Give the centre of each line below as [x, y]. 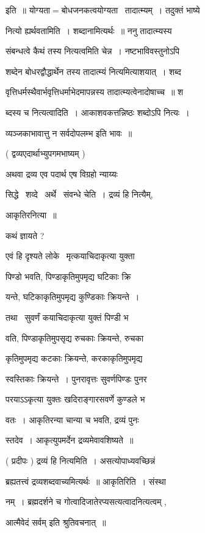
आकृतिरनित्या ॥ [31, 214]
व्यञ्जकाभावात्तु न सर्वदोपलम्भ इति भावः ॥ [69, 133]
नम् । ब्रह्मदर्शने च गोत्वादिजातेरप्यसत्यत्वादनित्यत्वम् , [86, 502]
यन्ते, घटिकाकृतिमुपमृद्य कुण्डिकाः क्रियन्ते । [73, 297]
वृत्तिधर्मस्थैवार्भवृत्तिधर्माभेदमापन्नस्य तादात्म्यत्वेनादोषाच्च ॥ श [95, 92]
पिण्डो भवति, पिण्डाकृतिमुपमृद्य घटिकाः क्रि [68, 276]
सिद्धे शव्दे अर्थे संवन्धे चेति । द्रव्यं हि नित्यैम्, [79, 194]
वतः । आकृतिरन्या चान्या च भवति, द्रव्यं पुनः [72, 419]
